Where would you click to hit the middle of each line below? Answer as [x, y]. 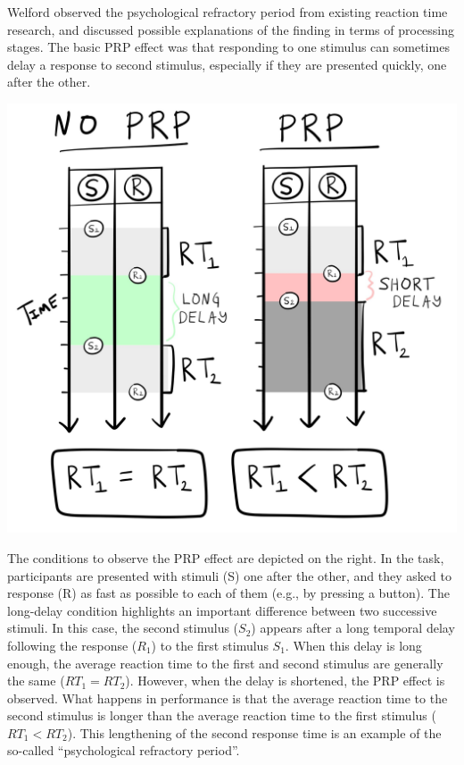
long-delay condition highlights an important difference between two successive [222, 610]
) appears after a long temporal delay [353, 628]
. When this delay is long [353, 645]
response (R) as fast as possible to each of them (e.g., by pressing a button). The [228, 593]
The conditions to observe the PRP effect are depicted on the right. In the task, [226, 557]
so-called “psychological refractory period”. [124, 750]
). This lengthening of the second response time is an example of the [254, 732]
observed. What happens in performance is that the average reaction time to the [228, 698]
